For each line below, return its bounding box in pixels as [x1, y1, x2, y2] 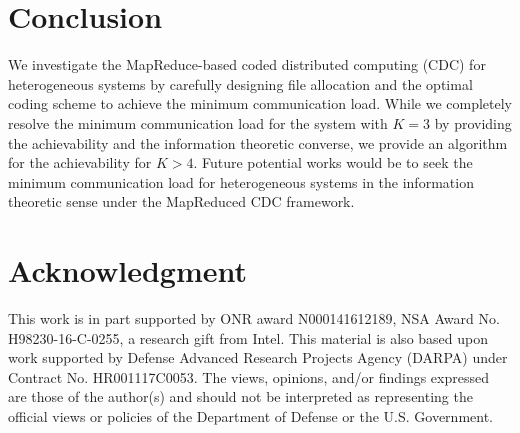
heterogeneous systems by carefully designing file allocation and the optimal [8, 73, 473, 94]
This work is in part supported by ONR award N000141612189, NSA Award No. [8, 308, 500, 328]
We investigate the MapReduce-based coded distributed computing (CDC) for [8, 54, 486, 75]
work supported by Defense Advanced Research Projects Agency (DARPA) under [8, 347, 508, 368]
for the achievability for [8, 152, 152, 173]
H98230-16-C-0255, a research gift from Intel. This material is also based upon [8, 327, 489, 348]
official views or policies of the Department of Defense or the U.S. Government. [8, 405, 494, 426]
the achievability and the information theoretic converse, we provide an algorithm [8, 132, 508, 153]
